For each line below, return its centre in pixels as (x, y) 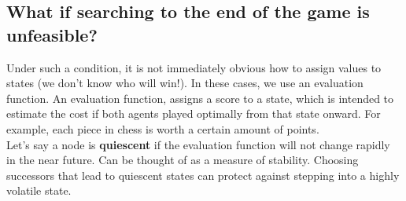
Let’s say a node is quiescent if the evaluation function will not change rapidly (198, 144)
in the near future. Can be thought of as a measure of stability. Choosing (183, 160)
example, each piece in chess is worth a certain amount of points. (163, 128)
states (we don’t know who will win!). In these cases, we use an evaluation (185, 83)
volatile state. (39, 190)
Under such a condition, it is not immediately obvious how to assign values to (194, 67)
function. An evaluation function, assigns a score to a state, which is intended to (200, 98)
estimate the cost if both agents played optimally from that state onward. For (194, 113)
